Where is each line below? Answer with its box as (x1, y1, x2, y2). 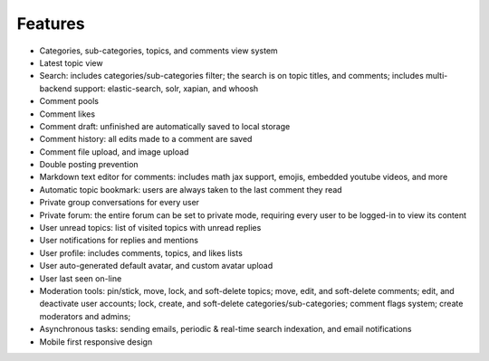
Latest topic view (39, 57, 103, 68)
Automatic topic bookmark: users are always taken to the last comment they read (39, 184, 343, 195)
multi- (426, 71, 448, 81)
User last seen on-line (39, 272, 122, 284)
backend (39, 82, 72, 94)
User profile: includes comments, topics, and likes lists (39, 247, 244, 258)
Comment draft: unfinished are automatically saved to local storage (39, 120, 291, 131)
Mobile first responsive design (39, 336, 153, 347)
